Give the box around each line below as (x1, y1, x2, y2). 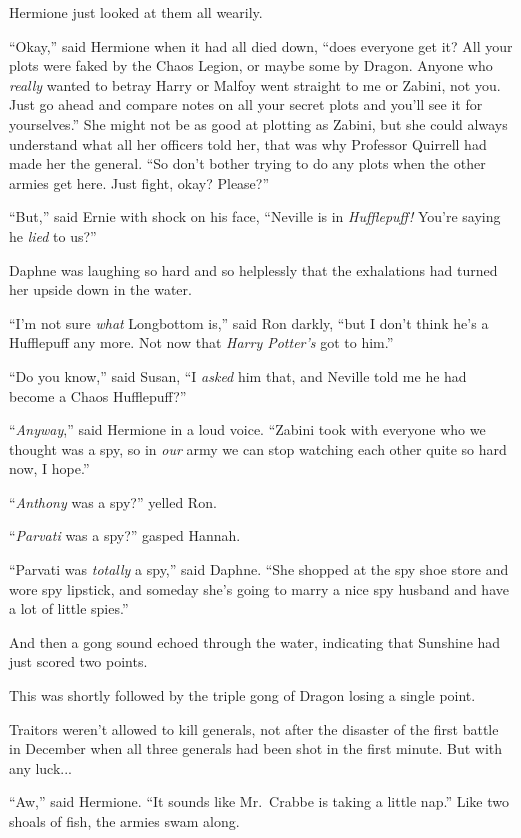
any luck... (9, 757, 73, 778)
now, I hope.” (9, 458, 90, 479)
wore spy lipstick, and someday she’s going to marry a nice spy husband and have (9, 578, 509, 599)
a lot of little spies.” (9, 598, 129, 619)
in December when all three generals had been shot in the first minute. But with (9, 738, 503, 759)
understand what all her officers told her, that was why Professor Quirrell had (9, 133, 487, 154)
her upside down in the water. (9, 279, 192, 300)
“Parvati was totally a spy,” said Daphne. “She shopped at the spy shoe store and (9, 559, 509, 580)
